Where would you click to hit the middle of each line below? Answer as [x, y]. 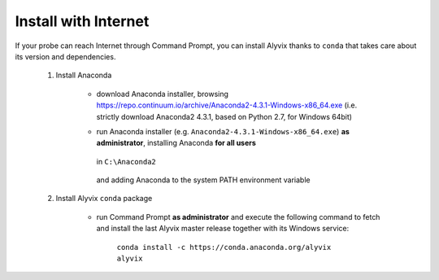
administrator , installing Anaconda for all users [176, 143]
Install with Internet [82, 21]
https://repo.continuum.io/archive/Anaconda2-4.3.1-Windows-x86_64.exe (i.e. [227, 105]
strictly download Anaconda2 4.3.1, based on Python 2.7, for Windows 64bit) [224, 116]
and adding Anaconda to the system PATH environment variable [203, 180]
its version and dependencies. [65, 56]
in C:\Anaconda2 [126, 161]
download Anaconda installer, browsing [163, 94]
